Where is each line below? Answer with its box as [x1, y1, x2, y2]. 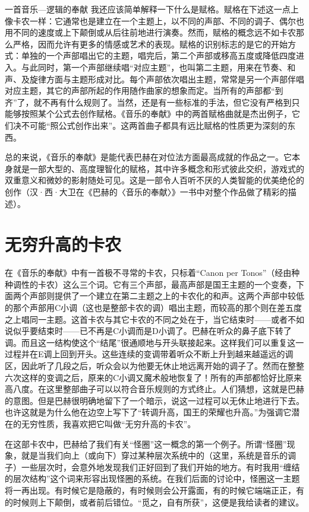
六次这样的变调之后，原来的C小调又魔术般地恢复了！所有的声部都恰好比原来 [5, 371, 302, 383]
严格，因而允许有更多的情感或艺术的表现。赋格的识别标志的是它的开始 [12, 37, 288, 50]
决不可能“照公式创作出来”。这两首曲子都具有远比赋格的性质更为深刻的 [12, 119, 288, 131]
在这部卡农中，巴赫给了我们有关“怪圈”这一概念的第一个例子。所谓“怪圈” [5, 437, 287, 450]
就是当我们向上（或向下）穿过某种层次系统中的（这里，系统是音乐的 [21, 449, 288, 462]
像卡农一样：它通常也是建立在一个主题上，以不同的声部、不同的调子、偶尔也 [5, 14, 304, 27]
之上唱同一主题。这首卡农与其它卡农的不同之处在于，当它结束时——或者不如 [5, 313, 304, 325]
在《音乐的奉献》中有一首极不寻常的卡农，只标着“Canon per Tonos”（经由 [5, 266, 292, 279]
